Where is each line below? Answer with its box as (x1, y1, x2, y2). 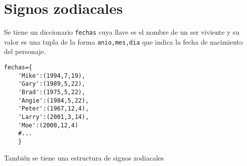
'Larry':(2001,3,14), (18, 113, 89, 120)
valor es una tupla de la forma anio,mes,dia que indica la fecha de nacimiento (4, 36, 243, 47)
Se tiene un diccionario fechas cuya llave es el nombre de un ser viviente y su (4, 27, 240, 37)
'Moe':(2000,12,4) (18, 121, 79, 129)
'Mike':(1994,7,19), (18, 72, 85, 79)
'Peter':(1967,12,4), (18, 105, 89, 112)
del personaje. (4, 46, 46, 56)
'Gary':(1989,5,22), (18, 80, 85, 88)
